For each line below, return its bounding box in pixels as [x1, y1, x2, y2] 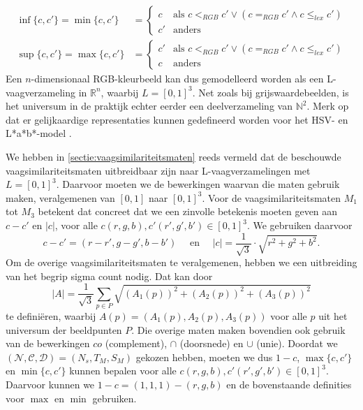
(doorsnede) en [179, 336, 244, 351]
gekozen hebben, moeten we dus [135, 349, 273, 364]
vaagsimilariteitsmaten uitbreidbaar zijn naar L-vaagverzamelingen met [6, 163, 311, 177]
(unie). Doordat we [256, 336, 338, 351]
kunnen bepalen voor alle [69, 363, 177, 378]
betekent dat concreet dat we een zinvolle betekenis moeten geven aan [38, 204, 338, 219]
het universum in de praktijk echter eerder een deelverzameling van [6, 98, 292, 113]
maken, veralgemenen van [6, 190, 115, 205]
